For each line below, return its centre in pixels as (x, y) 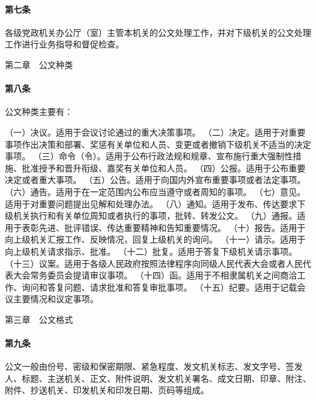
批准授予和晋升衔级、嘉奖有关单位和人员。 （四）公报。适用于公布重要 (163, 167)
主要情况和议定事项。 (56, 299)
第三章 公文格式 (39, 319)
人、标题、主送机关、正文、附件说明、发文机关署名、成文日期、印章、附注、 (158, 378)
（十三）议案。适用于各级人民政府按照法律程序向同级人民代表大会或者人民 (154, 263)
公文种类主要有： (39, 112)
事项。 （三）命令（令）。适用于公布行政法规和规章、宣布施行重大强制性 (149, 156)
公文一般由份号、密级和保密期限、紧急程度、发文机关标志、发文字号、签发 (154, 366)
